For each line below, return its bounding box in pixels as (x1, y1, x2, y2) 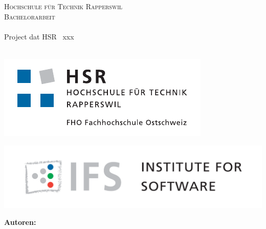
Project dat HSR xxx (4, 31, 74, 41)
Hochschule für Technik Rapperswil (4, 1, 123, 11)
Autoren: (4, 217, 36, 227)
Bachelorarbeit (4, 11, 55, 22)
